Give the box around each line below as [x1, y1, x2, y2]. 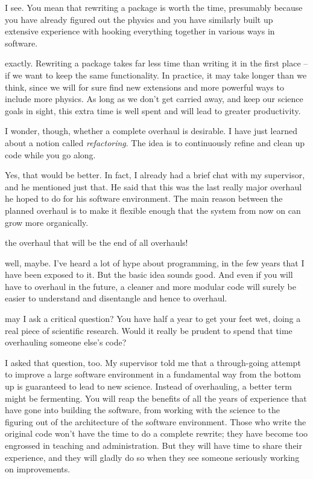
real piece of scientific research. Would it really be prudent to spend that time [5, 324, 292, 336]
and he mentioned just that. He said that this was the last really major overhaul [5, 180, 302, 193]
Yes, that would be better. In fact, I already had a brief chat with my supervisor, [5, 169, 305, 181]
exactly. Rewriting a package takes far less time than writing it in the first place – [5, 57, 308, 69]
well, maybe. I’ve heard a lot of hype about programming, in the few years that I [5, 256, 305, 269]
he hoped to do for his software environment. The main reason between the [5, 192, 283, 205]
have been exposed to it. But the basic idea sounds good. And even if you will [5, 268, 293, 281]
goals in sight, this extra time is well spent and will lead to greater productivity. [5, 104, 301, 117]
